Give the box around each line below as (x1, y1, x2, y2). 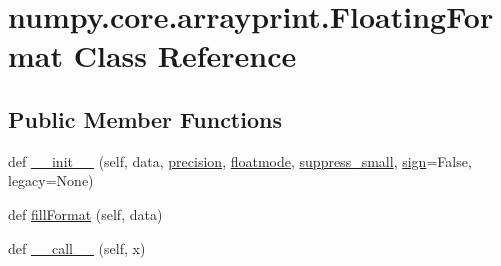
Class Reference (73, 35, 297, 76)
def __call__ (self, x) (8, 237, 146, 258)
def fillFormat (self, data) (8, 203, 163, 224)
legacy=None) (8, 170, 94, 191)
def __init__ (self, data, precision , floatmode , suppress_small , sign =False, (8, 150, 472, 171)
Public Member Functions (8, 103, 282, 134)
